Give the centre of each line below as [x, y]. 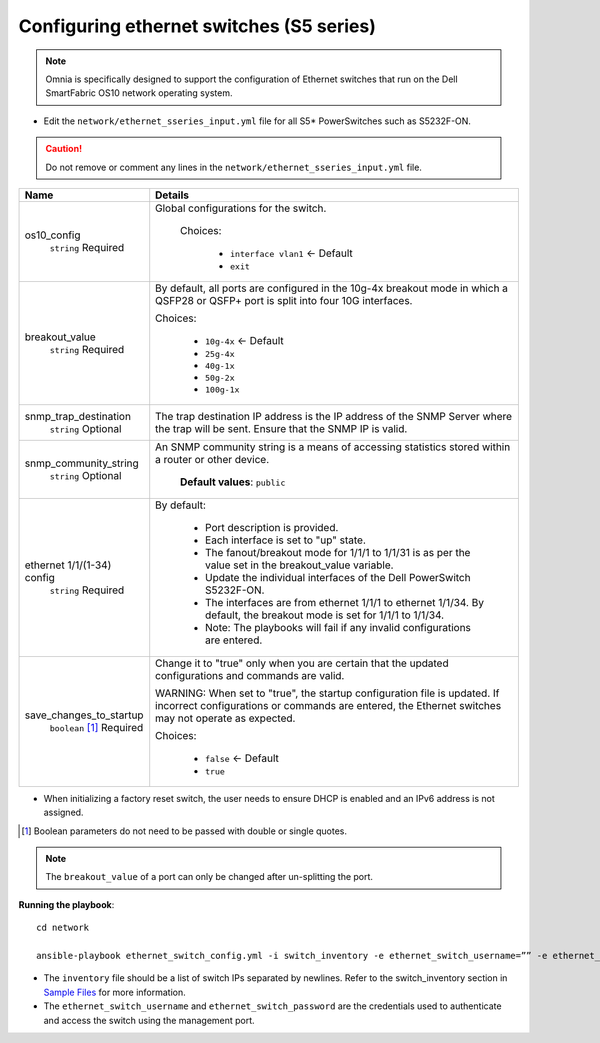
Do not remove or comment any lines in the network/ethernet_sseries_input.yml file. [233, 167]
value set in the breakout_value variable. [299, 565]
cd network [63, 928]
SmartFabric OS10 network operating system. [139, 93]
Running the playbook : [66, 904]
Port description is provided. [272, 527]
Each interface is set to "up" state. [286, 540]
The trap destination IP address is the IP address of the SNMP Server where [334, 416]
